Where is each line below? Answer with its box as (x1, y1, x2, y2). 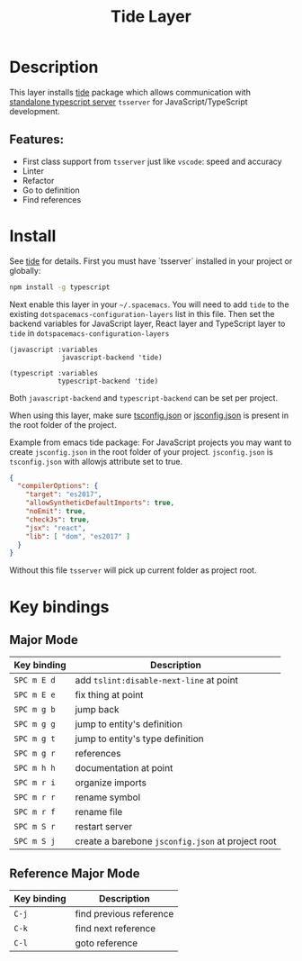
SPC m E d (13, 675, 56, 685)
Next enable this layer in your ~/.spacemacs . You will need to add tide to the (9, 299, 289, 310)
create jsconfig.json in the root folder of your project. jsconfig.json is (9, 446, 274, 457)
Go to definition (22, 185, 80, 195)
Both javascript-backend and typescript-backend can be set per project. (9, 392, 279, 403)
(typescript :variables (9, 368, 99, 377)
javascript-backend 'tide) (61, 353, 164, 362)
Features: (9, 132, 65, 148)
